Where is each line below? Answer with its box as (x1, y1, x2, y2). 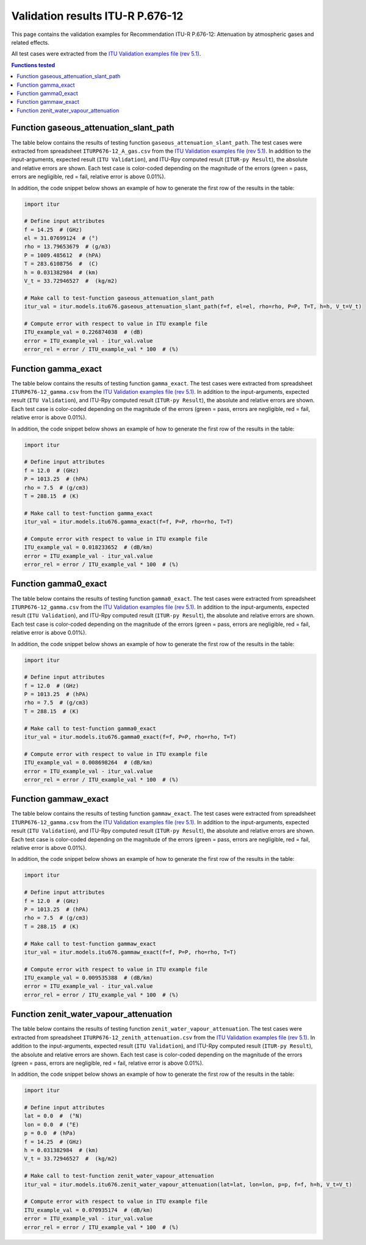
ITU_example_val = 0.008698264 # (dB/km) (24, 759, 153, 766)
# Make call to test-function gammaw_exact (24, 940, 157, 947)
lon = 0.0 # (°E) (24, 1121, 79, 1128)
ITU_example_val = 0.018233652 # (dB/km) (24, 544, 153, 551)
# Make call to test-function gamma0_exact (24, 725, 157, 732)
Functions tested (11, 61, 56, 68)
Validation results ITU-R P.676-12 (11, 9, 184, 23)
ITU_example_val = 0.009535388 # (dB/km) (24, 975, 153, 981)
